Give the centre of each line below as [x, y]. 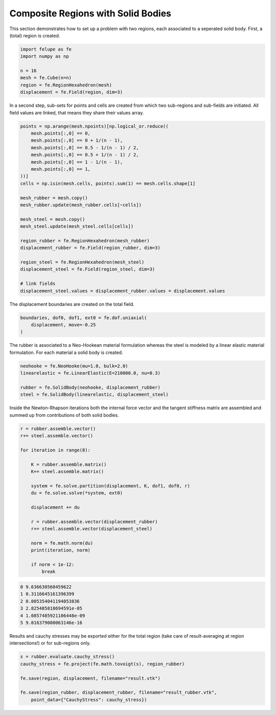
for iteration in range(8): [55, 450]
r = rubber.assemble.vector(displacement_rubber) [94, 521]
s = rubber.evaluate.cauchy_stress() [67, 657]
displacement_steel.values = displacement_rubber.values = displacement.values [123, 291]
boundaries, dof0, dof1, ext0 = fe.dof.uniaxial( [84, 318]
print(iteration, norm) [61, 550]
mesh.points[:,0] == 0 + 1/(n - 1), [77, 140]
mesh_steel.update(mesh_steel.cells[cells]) [77, 227]
